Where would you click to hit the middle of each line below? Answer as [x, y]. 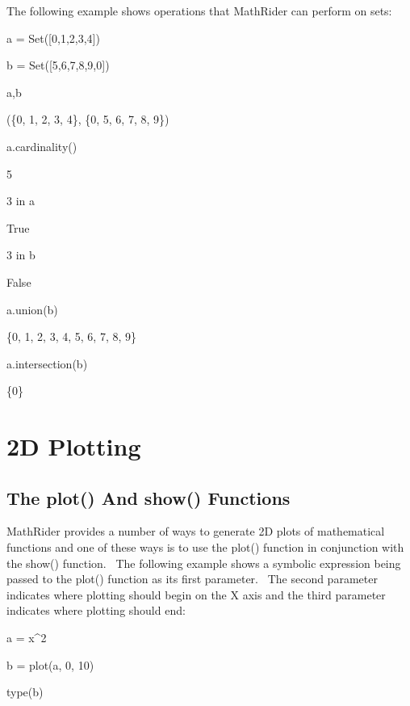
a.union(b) [32, 309]
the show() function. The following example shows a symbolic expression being [204, 563]
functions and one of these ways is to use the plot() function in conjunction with [205, 547]
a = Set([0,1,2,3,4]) [53, 38]
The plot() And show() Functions [149, 497]
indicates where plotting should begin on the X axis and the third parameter [196, 594]
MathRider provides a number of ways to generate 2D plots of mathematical [196, 531]
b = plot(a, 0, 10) [50, 664]
